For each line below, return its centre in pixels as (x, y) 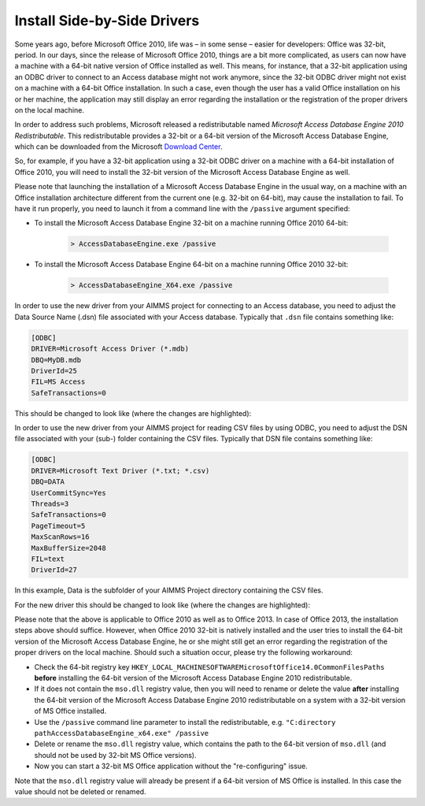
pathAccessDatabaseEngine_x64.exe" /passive (122, 733)
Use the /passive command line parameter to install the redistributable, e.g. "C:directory (185, 722)
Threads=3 (50, 503)
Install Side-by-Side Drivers (107, 20)
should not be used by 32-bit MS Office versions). (115, 755)
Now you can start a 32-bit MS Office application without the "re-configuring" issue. (171, 766)
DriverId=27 (54, 570)
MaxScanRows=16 (60, 537)
